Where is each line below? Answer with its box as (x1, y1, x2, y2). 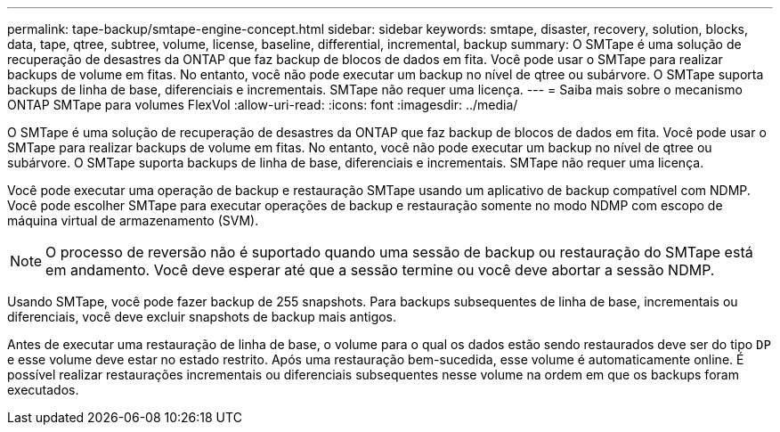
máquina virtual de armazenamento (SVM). (7, 213, 259, 228)
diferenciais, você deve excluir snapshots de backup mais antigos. (7, 309, 397, 324)
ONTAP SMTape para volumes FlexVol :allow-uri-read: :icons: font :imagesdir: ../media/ (7, 97, 518, 112)
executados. (7, 382, 79, 397)
